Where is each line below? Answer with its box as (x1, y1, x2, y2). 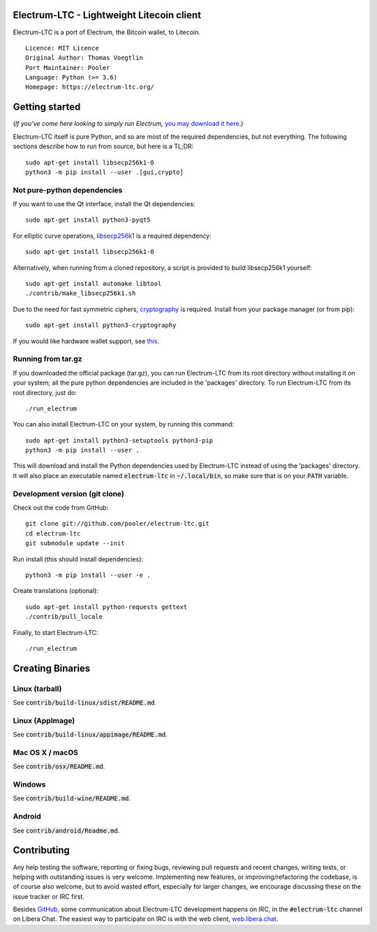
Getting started (13, 101, 81, 113)
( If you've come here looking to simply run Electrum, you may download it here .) (13, 120, 244, 128)
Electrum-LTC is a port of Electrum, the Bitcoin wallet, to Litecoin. (13, 28, 201, 36)
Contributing (13, 845, 70, 856)
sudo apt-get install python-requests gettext (25, 603, 188, 611)
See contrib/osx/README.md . (13, 762, 105, 770)
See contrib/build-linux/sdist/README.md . (13, 698, 157, 707)
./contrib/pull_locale (25, 612, 103, 621)
